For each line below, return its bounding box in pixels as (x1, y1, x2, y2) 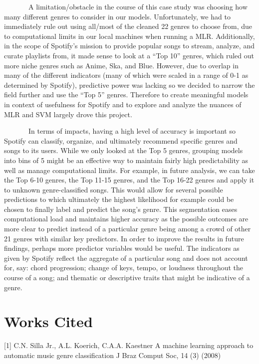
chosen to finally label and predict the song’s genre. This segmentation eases (4, 203, 238, 214)
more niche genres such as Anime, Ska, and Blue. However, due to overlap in (4, 60, 239, 70)
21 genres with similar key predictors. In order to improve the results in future (4, 233, 244, 243)
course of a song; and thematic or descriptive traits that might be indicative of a (4, 272, 250, 283)
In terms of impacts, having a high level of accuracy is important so (28, 126, 236, 136)
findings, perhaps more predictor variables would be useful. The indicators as (4, 243, 240, 253)
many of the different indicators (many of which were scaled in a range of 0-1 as (4, 70, 249, 80)
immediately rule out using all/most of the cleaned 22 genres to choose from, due (4, 21, 252, 31)
